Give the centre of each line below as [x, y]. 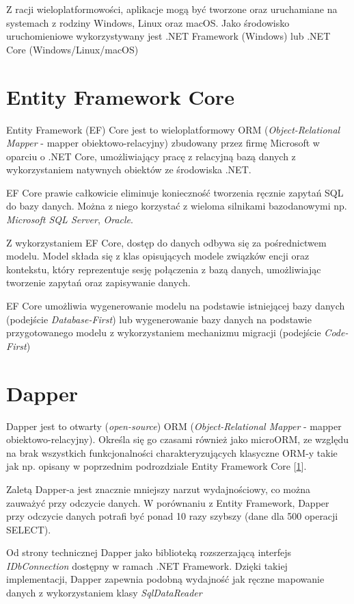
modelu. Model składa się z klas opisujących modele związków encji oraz [158, 256]
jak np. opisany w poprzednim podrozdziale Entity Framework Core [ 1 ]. [156, 466]
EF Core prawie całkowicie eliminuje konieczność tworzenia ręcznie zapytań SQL [175, 192]
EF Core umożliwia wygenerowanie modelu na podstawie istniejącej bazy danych [176, 306]
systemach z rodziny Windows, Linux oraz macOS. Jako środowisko [148, 22]
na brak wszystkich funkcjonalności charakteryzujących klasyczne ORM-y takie [172, 452]
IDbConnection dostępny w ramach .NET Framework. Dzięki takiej [147, 565]
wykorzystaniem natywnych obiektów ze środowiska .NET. [129, 169]
